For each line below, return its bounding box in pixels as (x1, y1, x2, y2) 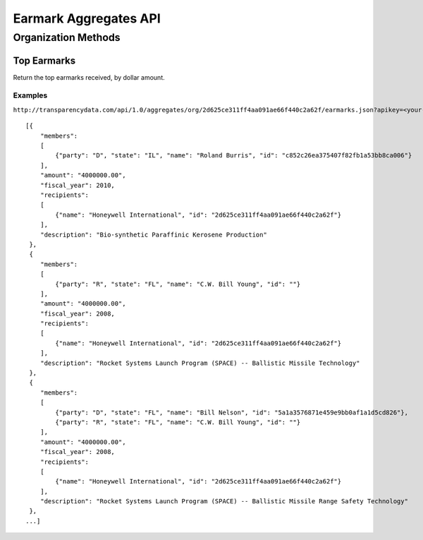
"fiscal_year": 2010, (39, 181, 116, 189)
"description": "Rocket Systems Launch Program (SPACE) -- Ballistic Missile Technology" (39, 359, 360, 367)
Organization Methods (13, 31, 121, 44)
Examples (13, 90, 48, 100)
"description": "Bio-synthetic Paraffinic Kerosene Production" (39, 230, 267, 239)
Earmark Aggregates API (13, 11, 161, 26)
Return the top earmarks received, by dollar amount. (13, 73, 165, 81)
